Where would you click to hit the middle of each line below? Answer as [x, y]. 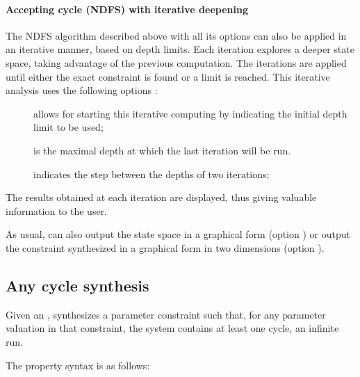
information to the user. [57, 210]
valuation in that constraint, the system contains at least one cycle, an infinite [172, 328]
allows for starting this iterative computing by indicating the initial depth [190, 113]
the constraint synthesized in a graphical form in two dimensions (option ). [165, 247]
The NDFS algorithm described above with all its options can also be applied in [176, 35]
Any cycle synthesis [77, 285]
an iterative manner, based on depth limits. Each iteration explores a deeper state [180, 49]
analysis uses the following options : [82, 90]
